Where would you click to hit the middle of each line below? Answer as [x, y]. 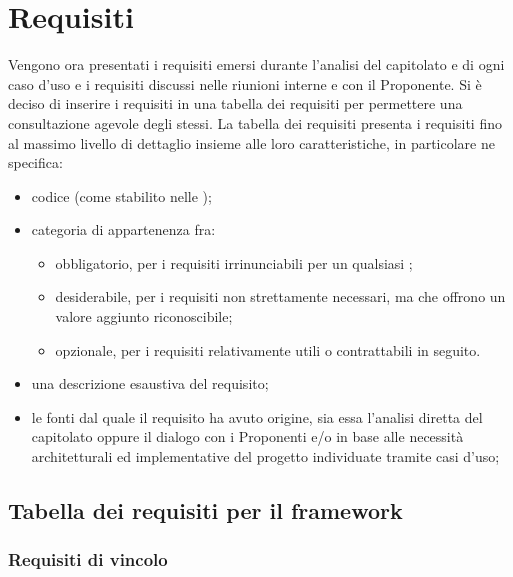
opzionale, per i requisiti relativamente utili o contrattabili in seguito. [268, 349]
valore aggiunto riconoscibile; [144, 316]
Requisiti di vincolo [88, 559]
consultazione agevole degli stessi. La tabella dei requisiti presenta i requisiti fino [255, 122]
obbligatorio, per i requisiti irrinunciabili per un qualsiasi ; [234, 262]
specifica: [35, 162]
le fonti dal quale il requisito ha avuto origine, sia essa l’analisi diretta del [257, 416]
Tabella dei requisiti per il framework [205, 510]
